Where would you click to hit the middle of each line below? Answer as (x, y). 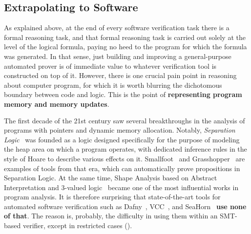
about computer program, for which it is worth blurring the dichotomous (113, 85)
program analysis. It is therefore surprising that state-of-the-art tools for (112, 197)
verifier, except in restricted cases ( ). (77, 225)
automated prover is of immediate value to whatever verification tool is (110, 66)
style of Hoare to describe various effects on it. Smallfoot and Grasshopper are (125, 158)
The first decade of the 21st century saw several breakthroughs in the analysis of (125, 120)
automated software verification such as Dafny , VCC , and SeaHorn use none (125, 206)
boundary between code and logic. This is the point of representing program (123, 94)
